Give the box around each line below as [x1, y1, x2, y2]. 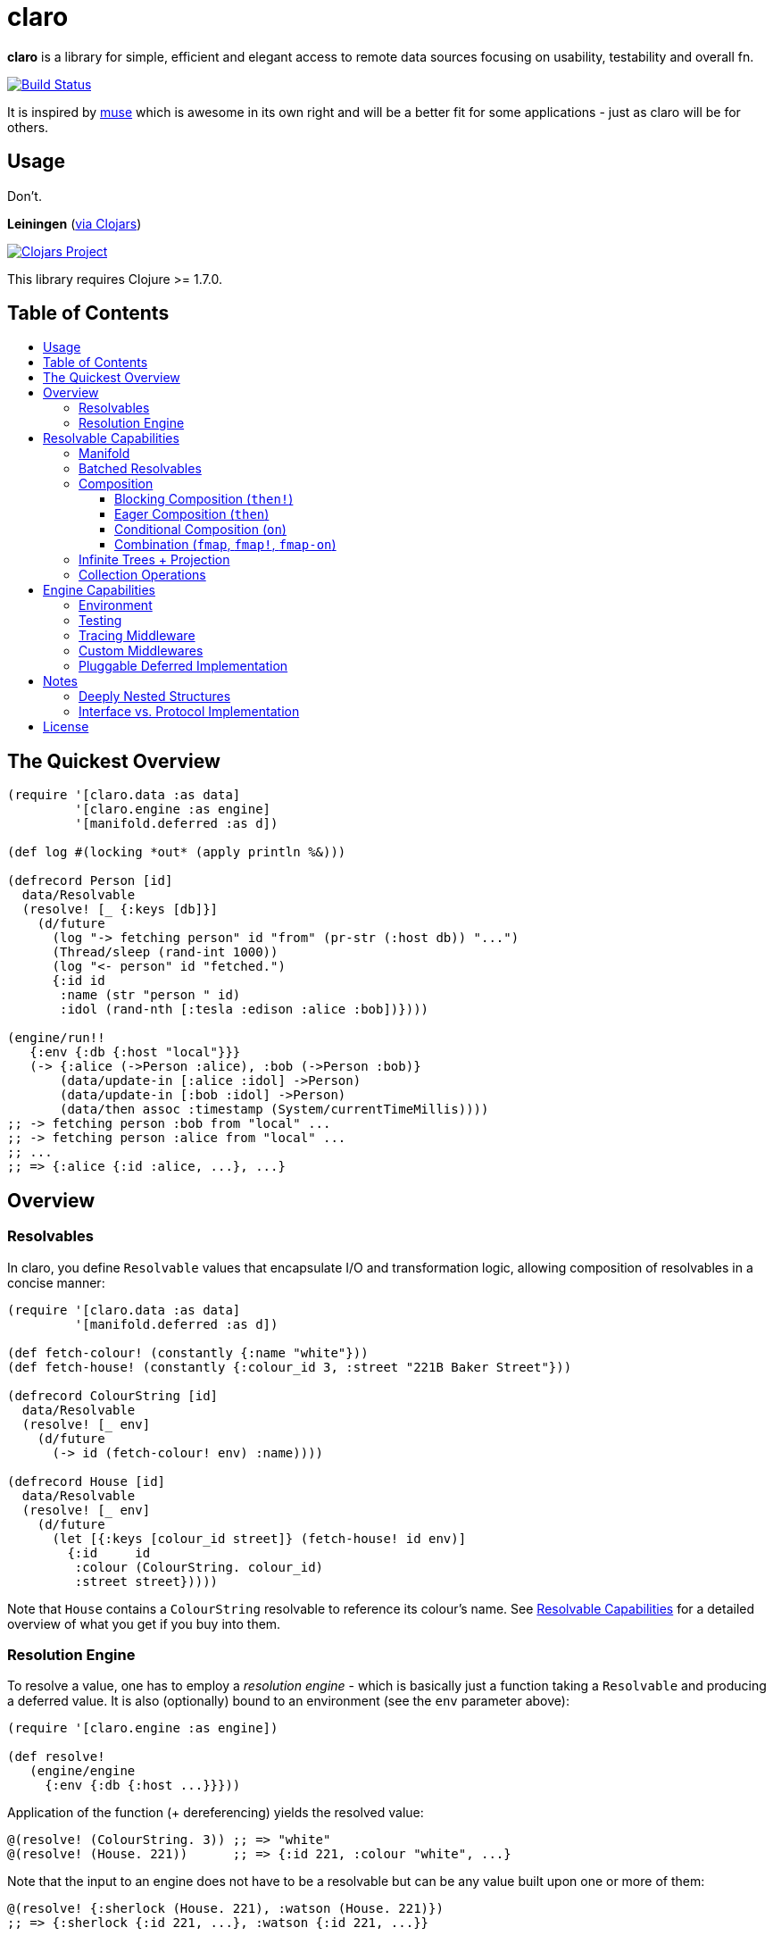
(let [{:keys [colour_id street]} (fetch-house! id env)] [52, 1531, 467, 1546]
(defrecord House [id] [7, 1473, 166, 1489]
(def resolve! [7, 1749, 105, 1765]
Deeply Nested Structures [79, 688, 231, 705]
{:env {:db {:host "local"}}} [29, 1045, 241, 1060]
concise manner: [7, 1274, 105, 1290]
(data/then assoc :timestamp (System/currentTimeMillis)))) [60, 1102, 489, 1117]
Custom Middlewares [79, 643, 204, 659]
